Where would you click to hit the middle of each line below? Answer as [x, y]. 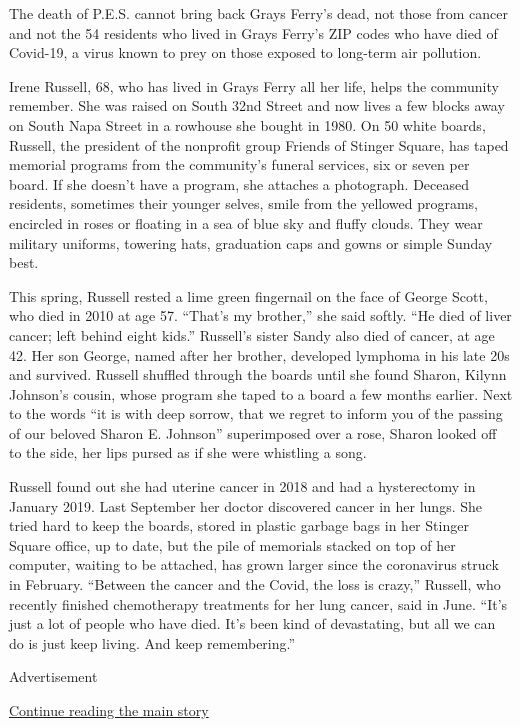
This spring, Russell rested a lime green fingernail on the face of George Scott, [248, 295]
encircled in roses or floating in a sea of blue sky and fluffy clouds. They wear [246, 222]
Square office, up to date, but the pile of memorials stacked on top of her [232, 544]
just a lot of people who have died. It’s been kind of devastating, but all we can [252, 623]
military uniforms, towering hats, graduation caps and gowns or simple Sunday [251, 242]
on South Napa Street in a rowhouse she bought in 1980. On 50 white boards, [247, 124]
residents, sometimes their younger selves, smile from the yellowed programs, [243, 203]
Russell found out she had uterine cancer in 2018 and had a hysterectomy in [242, 486]
